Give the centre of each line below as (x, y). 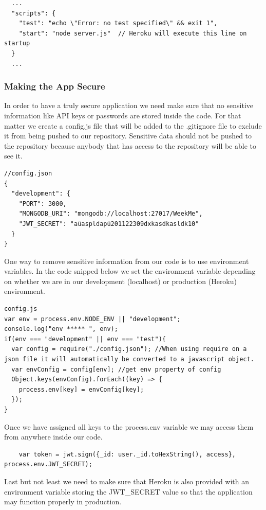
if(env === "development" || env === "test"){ (85, 339)
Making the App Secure (55, 86)
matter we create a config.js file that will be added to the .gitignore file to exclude (133, 125)
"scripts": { (34, 13)
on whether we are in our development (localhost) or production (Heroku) (120, 281)
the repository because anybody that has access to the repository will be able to (130, 145)
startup (17, 43)
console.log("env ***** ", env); (61, 329)
